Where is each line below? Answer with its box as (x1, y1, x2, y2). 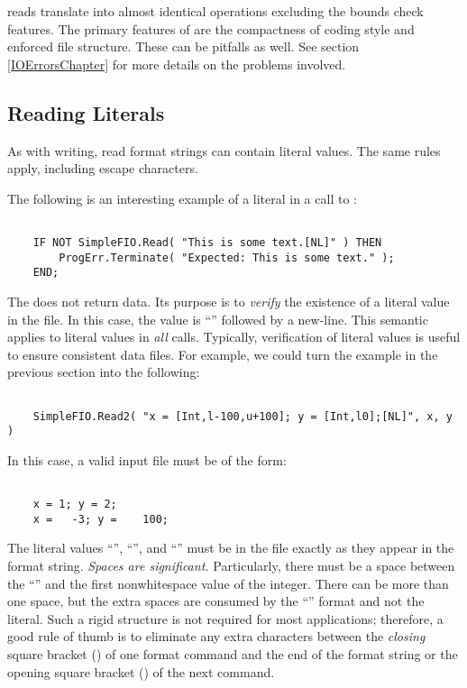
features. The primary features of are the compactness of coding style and (7, 19, 415, 38)
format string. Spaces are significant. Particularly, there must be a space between (7, 556, 455, 575)
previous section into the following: (7, 362, 200, 381)
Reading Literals (7, 98, 165, 126)
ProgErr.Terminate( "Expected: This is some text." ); (59, 251, 395, 264)
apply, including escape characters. (7, 159, 198, 178)
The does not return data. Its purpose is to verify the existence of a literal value (7, 291, 450, 310)
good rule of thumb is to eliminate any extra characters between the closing (7, 627, 426, 646)
